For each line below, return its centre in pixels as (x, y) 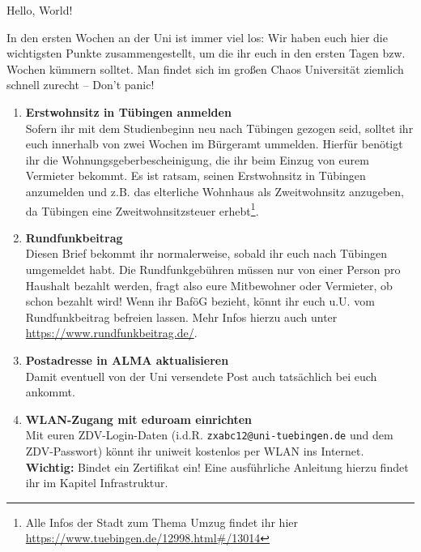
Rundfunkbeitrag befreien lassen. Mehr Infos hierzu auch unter (181, 317)
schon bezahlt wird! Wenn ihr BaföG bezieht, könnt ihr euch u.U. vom (200, 301)
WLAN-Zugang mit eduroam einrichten (139, 419)
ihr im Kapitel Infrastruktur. (97, 483)
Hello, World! (40, 10)
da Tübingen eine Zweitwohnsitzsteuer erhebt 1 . (142, 209)
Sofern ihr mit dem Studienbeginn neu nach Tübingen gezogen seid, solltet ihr (219, 128)
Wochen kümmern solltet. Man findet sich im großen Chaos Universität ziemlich (205, 68)
